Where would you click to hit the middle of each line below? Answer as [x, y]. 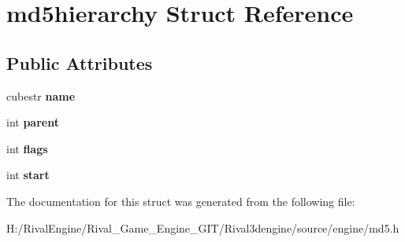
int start [28, 175]
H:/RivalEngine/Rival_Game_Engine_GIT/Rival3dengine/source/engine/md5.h [203, 227]
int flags [27, 148]
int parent [33, 122]
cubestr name [41, 95]
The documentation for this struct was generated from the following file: [181, 201]
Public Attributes [80, 62]
